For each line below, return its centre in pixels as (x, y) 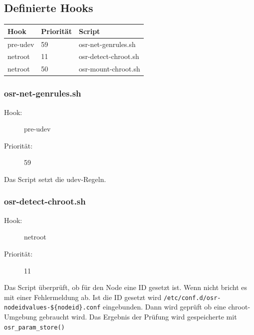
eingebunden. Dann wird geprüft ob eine (164, 307)
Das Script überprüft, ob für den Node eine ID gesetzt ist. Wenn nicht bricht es (126, 287)
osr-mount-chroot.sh (109, 69)
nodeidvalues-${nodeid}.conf (52, 308)
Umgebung (20, 317)
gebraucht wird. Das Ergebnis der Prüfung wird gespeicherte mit (138, 317)
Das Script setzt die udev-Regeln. (55, 179)
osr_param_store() (34, 327)
